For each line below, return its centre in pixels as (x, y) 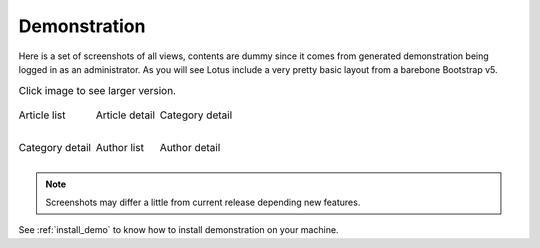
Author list (120, 147)
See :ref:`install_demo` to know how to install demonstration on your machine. (178, 230)
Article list (42, 115)
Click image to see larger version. (97, 90)
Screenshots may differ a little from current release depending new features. (203, 202)
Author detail (190, 147)
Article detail (125, 115)
